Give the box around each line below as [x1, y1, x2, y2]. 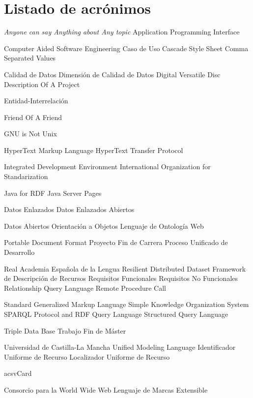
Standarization [4, 171, 48, 182]
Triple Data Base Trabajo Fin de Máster [4, 325, 126, 336]
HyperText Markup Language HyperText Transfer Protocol [4, 145, 183, 155]
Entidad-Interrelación [4, 95, 68, 106]
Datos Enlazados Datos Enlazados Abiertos [4, 204, 135, 214]
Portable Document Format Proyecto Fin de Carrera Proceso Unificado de [4, 237, 228, 247]
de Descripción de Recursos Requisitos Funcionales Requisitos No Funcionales [4, 273, 238, 283]
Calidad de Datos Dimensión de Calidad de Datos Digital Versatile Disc [4, 69, 221, 79]
